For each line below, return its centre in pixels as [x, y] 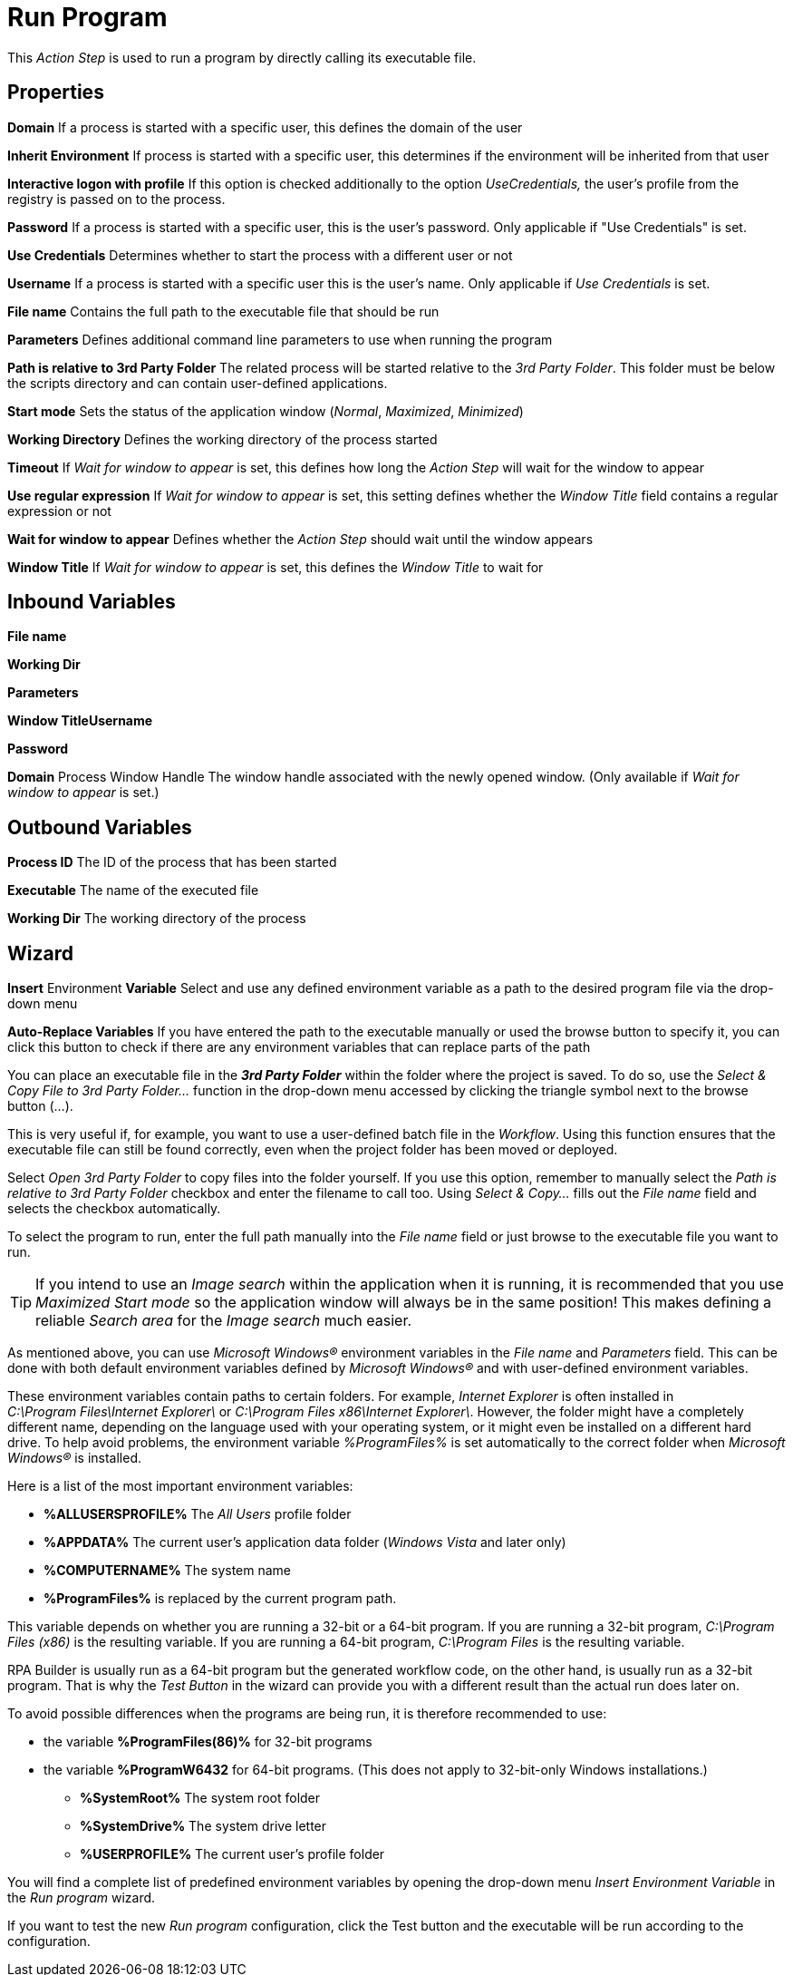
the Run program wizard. [82, 1898]
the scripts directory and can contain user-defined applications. [198, 383]
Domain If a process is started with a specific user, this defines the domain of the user [265, 127]
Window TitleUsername [80, 721]
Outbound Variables [100, 827]
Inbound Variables [92, 602]
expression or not [59, 511]
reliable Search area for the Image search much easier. [224, 1321]
